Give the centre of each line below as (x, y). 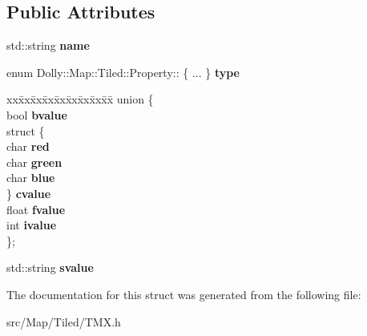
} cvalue (29, 193)
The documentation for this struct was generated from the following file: (184, 294)
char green (34, 162)
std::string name (48, 45)
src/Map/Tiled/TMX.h (64, 321)
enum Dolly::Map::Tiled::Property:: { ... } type (123, 72)
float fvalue (36, 209)
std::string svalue (50, 267)
